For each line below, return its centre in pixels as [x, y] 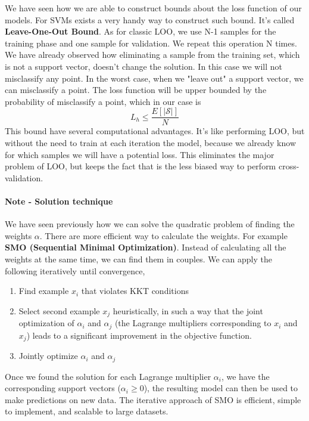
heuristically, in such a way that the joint [188, 310]
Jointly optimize [48, 356]
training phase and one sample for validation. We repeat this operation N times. [151, 43]
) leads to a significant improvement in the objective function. [139, 335]
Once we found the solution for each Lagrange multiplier [108, 376]
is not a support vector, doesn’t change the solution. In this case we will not [144, 66]
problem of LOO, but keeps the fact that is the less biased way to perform [141, 166]
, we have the [245, 376]
